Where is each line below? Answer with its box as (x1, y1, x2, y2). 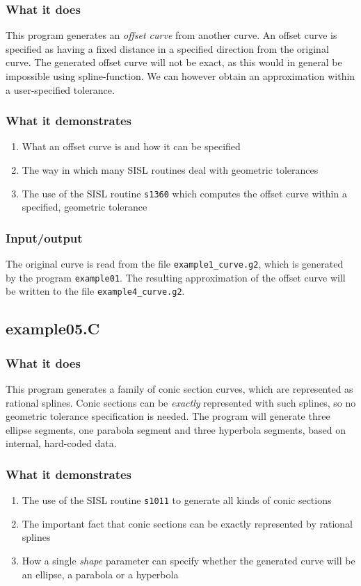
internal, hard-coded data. (6, 436, 117, 450)
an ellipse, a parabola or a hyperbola (22, 567, 179, 581)
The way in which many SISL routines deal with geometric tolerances (22, 163, 319, 177)
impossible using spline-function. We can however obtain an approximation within (6, 69, 355, 83)
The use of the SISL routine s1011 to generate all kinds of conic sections (22, 493, 332, 507)
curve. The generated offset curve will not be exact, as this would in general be (6, 55, 342, 70)
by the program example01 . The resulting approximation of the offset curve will (6, 270, 346, 284)
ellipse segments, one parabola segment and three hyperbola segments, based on (6, 422, 346, 437)
